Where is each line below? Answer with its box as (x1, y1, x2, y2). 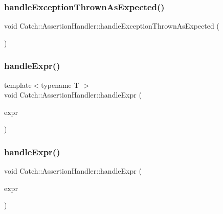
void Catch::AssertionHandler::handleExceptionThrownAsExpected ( (4, 20, 219, 31)
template (4, 79, 32, 90)
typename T (41, 79, 79, 90)
